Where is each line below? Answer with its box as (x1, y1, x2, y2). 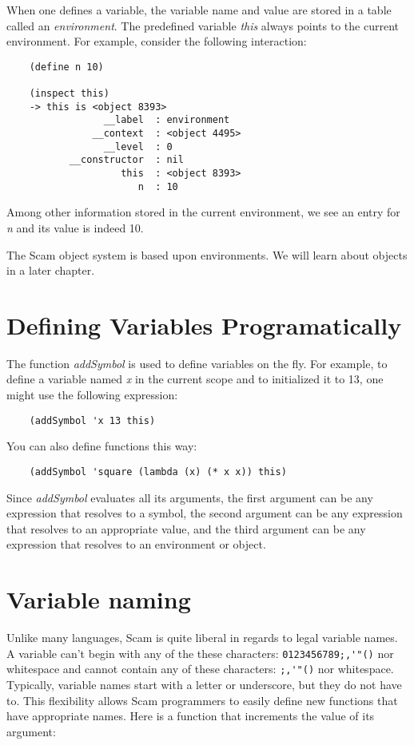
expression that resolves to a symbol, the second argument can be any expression (6, 505, 403, 521)
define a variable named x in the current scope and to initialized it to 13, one (6, 371, 384, 387)
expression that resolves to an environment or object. (6, 536, 266, 553)
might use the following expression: (6, 386, 178, 403)
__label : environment (103, 114, 230, 126)
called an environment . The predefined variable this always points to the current (6, 17, 399, 34)
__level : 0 (103, 141, 173, 153)
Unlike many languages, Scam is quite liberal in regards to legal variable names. (6, 629, 398, 646)
